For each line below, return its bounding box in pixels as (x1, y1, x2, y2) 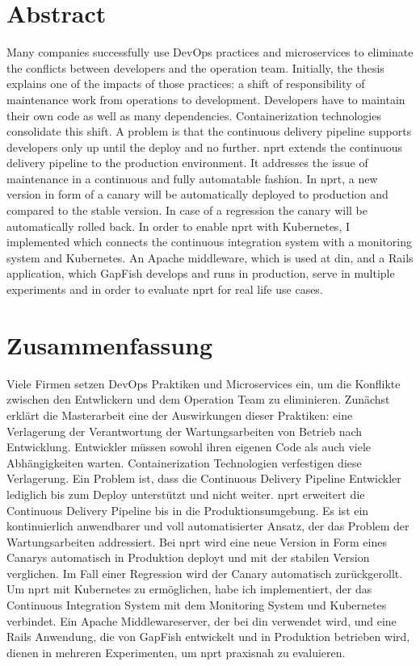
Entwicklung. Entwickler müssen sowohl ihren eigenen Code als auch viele (6, 438, 372, 455)
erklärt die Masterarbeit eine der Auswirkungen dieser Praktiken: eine (6, 406, 353, 423)
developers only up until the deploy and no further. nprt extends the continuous (6, 138, 403, 155)
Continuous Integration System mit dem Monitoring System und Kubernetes (6, 597, 387, 614)
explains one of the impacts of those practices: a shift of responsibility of (6, 75, 365, 92)
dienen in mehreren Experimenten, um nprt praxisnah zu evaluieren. (6, 643, 346, 660)
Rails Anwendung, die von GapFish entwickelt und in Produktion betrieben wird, (6, 628, 410, 645)
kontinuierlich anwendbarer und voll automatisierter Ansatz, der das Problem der (6, 517, 409, 534)
